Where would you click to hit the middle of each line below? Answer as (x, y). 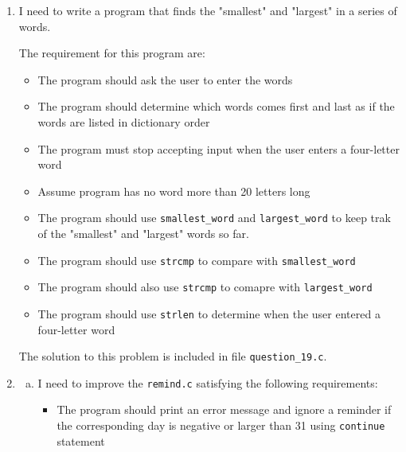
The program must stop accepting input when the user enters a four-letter (219, 148)
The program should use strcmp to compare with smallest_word (197, 260)
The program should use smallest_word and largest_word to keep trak (214, 218)
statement (81, 440)
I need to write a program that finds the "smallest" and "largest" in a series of (208, 10)
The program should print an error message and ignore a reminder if (224, 409)
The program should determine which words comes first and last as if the (216, 106)
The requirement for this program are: (112, 53)
